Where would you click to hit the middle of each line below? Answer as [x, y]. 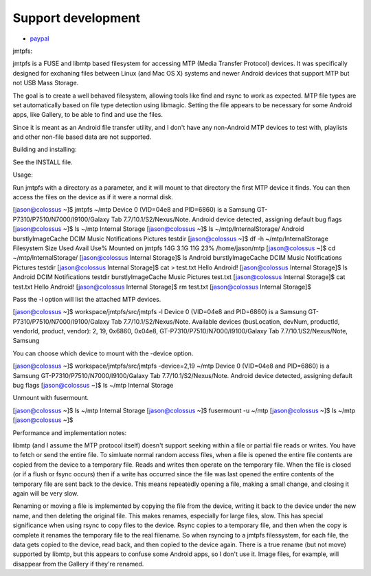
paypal [40, 38]
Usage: [23, 175]
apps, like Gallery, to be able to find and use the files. [88, 115]
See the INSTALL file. [43, 162]
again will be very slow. [46, 493]
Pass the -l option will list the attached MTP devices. [87, 299]
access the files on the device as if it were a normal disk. [93, 197]
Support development [77, 18]
